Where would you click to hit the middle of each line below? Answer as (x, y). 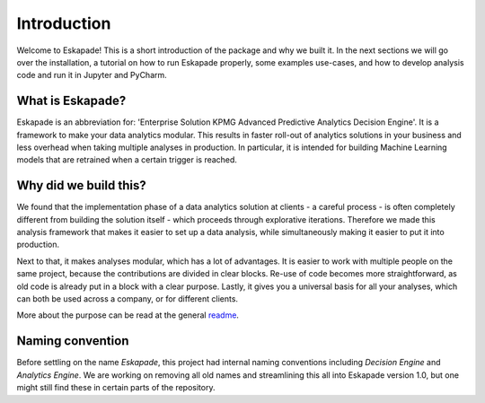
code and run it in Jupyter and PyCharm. (92, 75)
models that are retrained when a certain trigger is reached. (127, 160)
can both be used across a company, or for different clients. (127, 299)
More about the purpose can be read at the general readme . (128, 315)
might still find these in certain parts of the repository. (116, 388)
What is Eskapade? (71, 101)
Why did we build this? (82, 185)
